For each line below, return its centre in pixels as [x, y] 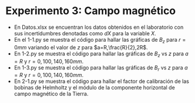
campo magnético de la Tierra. [51, 94]
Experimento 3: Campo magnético [91, 11]
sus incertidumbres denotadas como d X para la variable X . [85, 33]
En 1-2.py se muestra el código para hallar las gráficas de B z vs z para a [101, 54]
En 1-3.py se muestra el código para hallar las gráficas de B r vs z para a [101, 68]
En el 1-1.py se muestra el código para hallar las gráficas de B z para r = [100, 40]
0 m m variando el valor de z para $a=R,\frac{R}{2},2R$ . [81, 47]
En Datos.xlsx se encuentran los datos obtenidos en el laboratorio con [99, 27]
